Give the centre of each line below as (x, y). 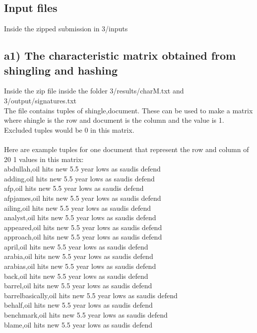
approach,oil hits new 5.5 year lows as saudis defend (83, 237)
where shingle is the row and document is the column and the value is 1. (114, 120)
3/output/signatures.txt (40, 100)
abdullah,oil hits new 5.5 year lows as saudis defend (82, 169)
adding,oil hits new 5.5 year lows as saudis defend (79, 178)
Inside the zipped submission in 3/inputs (66, 29)
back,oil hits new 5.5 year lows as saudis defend (76, 276)
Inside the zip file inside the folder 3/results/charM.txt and (94, 91)
